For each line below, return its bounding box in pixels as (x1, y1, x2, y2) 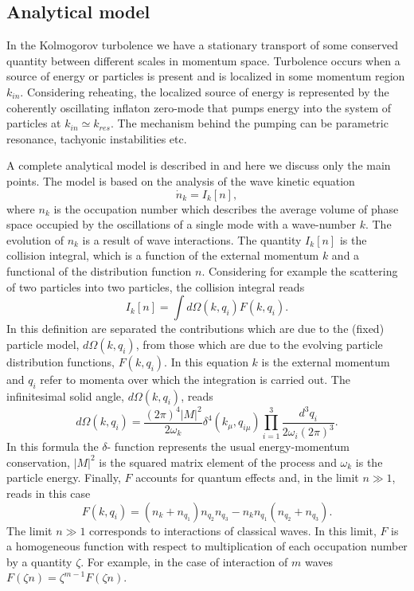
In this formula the (6, 438, 99, 455)
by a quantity (6, 553, 72, 569)
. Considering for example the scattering (201, 262, 398, 279)
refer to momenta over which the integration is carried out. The (40, 370, 350, 387)
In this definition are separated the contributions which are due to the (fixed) (6, 320, 385, 337)
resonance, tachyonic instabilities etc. (6, 130, 187, 147)
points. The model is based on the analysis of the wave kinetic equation (6, 172, 355, 189)
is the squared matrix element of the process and (99, 453, 337, 470)
